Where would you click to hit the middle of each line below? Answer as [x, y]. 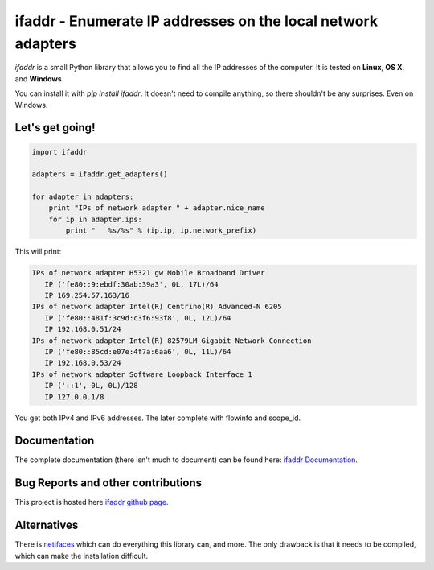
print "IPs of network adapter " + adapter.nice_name [157, 208]
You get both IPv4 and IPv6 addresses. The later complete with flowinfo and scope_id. [158, 418]
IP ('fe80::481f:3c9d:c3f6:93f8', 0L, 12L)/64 [138, 318]
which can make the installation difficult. [82, 556]
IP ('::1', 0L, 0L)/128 [91, 386]
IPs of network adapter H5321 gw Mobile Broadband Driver [148, 273]
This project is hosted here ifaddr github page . [92, 502]
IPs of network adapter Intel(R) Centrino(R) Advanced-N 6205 [157, 307]
